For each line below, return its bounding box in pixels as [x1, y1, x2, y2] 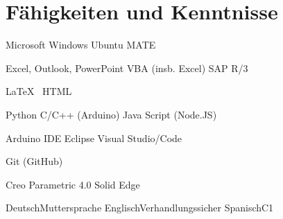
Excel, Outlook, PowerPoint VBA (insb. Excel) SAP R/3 [6, 60, 248, 75]
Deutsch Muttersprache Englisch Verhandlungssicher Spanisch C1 [6, 200, 274, 215]
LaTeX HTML [6, 84, 72, 98]
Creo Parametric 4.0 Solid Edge [6, 177, 140, 191]
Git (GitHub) [6, 154, 63, 168]
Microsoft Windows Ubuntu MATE [6, 37, 156, 52]
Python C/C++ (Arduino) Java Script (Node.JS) [6, 107, 217, 121]
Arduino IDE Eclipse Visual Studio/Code [6, 130, 182, 145]
